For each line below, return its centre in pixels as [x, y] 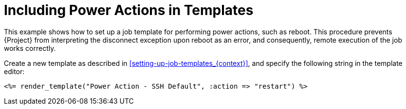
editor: [14, 71]
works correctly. [30, 48]
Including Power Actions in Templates [129, 10]
